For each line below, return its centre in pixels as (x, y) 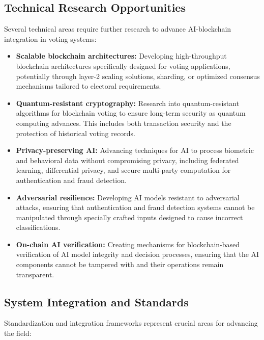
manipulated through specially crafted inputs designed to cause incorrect (129, 217)
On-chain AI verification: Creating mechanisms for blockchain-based (128, 244)
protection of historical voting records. (76, 133)
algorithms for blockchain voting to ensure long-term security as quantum (131, 113)
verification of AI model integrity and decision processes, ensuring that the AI (138, 254)
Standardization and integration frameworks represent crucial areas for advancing (131, 323)
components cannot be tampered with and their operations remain (120, 264)
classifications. (38, 227)
